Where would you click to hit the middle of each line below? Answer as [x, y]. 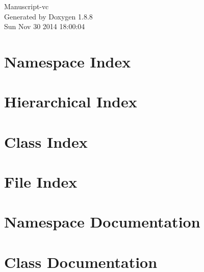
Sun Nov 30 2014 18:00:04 [45, 26]
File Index [41, 182]
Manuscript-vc [27, 6]
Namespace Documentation [102, 222]
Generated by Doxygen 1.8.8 [48, 16]
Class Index [46, 141]
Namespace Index [68, 61]
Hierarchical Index [71, 101]
